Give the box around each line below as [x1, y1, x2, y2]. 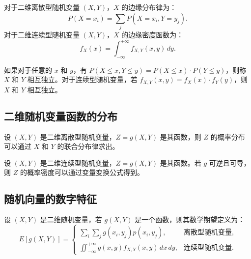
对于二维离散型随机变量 [4, 2, 80, 12]
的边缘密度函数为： [121, 29, 184, 39]
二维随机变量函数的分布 [4, 108, 117, 123]
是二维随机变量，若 [40, 214, 102, 225]
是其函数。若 [160, 157, 201, 168]
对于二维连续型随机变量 [4, 29, 80, 39]
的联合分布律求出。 [57, 141, 119, 151]
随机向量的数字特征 [4, 191, 97, 206]
